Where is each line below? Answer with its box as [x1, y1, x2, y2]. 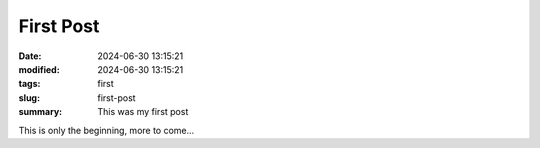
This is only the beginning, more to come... [18, 124, 195, 136]
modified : [18, 63, 60, 75]
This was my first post [97, 106, 189, 118]
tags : [18, 78, 41, 90]
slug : [18, 91, 40, 104]
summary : [18, 106, 63, 118]
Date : [18, 50, 42, 62]
